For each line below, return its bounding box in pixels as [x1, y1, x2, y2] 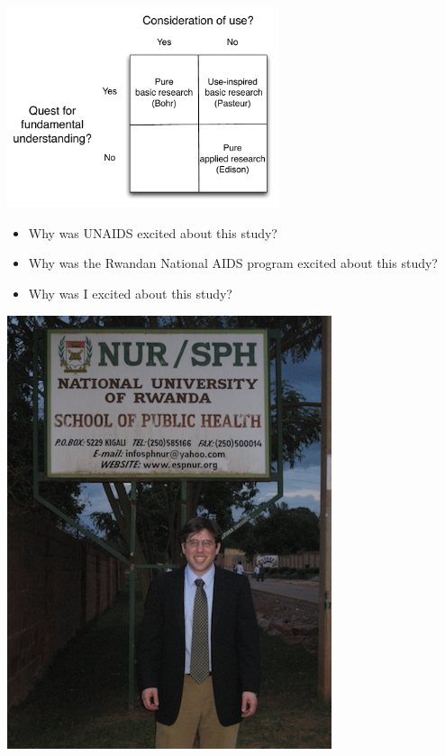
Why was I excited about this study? [28, 284, 232, 302]
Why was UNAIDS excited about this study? [28, 223, 277, 242]
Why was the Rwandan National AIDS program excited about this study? [28, 254, 438, 272]
